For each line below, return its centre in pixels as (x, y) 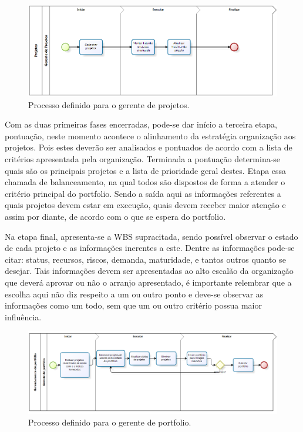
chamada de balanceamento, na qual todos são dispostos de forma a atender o (145, 182)
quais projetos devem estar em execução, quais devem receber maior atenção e (145, 205)
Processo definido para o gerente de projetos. (109, 104)
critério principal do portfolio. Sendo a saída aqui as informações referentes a (143, 193)
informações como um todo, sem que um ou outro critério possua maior (133, 305)
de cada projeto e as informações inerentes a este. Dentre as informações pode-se (150, 248)
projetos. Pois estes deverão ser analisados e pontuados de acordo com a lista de (149, 147)
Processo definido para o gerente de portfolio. (110, 422)
